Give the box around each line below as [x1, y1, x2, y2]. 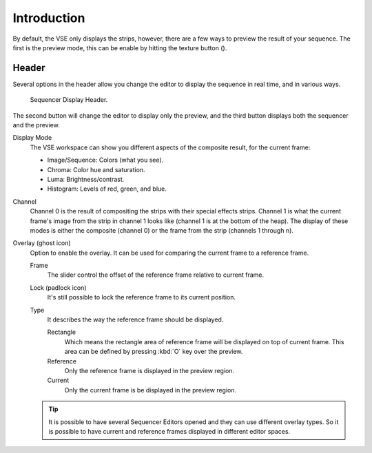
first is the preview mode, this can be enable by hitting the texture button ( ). [12, 43, 227, 52]
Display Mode [12, 134, 52, 142]
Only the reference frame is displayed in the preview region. [64, 367, 235, 375]
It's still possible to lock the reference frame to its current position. [47, 293, 236, 302]
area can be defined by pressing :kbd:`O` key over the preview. [64, 348, 243, 356]
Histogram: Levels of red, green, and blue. [47, 185, 167, 193]
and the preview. [12, 121, 60, 129]
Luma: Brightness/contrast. [47, 175, 125, 183]
